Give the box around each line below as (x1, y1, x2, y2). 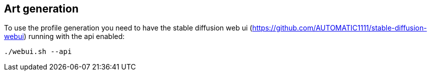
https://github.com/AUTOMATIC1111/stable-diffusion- (252, 23, 427, 32)
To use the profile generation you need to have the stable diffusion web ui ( (4, 23, 252, 32)
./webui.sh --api (4, 47, 72, 56)
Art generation (4, 2, 79, 15)
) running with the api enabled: (24, 32, 125, 41)
